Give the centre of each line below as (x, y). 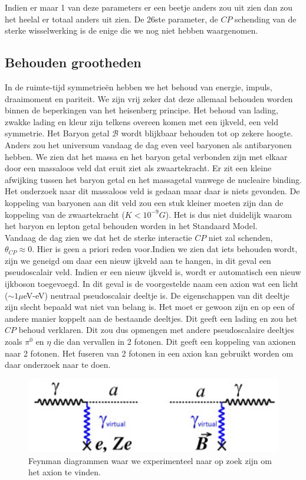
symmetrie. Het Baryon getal (57, 133)
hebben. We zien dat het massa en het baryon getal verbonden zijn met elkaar (146, 156)
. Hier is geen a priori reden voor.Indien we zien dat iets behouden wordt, (165, 249)
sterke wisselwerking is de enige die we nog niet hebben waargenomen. (131, 30)
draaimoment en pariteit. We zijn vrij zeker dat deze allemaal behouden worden (149, 98)
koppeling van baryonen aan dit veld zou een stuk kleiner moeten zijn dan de (144, 202)
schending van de (266, 19)
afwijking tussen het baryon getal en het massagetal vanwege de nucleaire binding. (153, 179)
